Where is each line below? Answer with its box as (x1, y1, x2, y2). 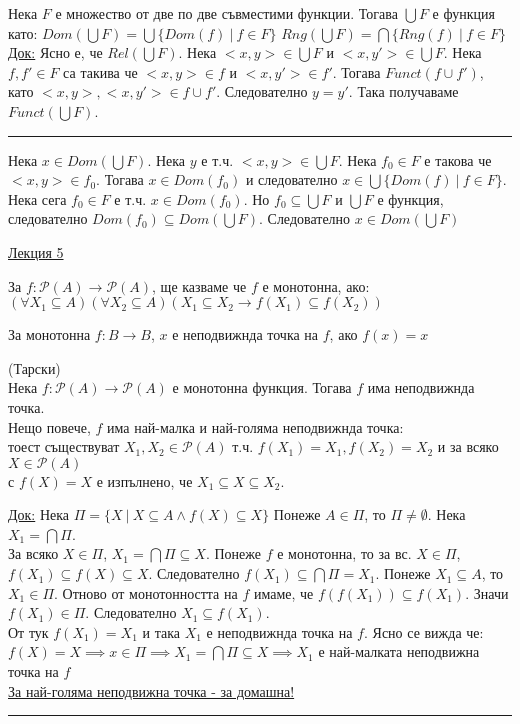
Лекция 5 (8, 241, 64, 262)
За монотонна (8, 324, 91, 345)
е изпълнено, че (96, 470, 193, 491)
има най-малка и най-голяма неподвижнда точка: (107, 416, 404, 437)
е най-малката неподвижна (318, 641, 480, 662)
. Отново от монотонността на (54, 582, 238, 603)
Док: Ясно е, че (8, 42, 103, 63)
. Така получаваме (348, 81, 459, 102)
